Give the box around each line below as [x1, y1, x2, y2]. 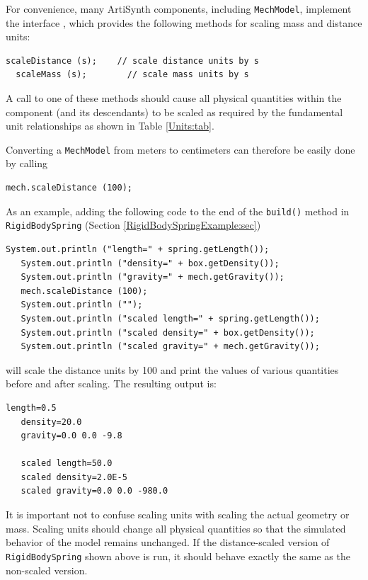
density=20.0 [21, 416, 82, 427]
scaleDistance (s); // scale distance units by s [6, 55, 259, 66]
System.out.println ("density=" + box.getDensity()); [21, 258, 280, 268]
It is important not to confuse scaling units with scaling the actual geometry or [6, 507, 350, 522]
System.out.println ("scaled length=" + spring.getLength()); [21, 313, 320, 324]
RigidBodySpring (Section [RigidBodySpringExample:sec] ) [6, 217, 261, 232]
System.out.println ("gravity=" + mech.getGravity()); [21, 272, 284, 283]
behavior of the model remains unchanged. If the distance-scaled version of [6, 535, 330, 550]
